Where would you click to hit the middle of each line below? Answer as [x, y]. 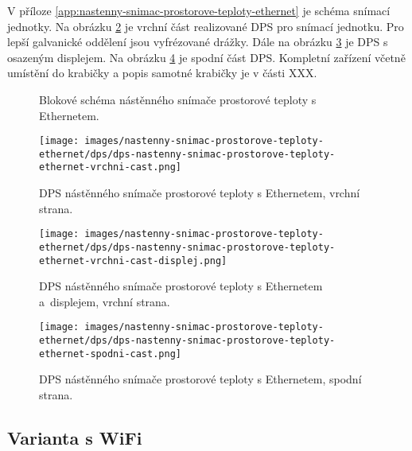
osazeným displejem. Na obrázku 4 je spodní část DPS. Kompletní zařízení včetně [206, 57]
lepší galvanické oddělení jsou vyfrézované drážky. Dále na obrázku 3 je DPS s [198, 42]
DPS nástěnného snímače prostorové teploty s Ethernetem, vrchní [200, 193]
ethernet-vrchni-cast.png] [110, 167]
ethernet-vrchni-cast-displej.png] [133, 260]
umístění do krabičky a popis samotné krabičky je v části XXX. [162, 73]
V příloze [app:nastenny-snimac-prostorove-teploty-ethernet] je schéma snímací [199, 10]
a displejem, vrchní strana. [105, 301]
